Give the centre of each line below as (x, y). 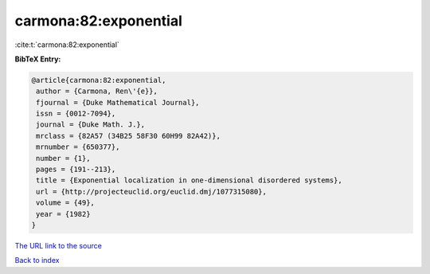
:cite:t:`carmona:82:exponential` (67, 45)
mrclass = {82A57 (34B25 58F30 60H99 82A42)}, (128, 136)
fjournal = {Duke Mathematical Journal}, (118, 102)
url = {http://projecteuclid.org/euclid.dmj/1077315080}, (151, 192)
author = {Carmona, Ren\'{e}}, (97, 91)
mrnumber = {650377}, (78, 147)
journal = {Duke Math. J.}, (91, 125)
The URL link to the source (59, 245)
